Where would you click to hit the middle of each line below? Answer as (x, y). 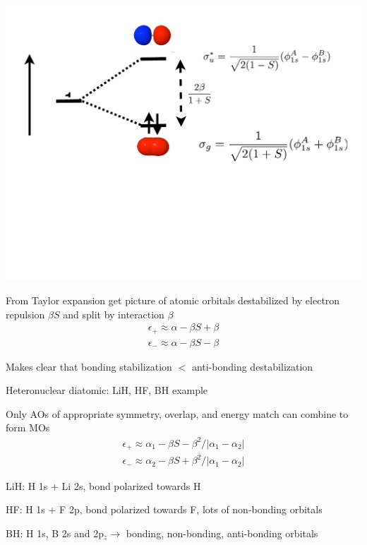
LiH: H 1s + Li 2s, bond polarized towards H (103, 485)
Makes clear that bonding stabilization (89, 366)
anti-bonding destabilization (252, 366)
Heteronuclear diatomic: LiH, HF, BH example (107, 390)
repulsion (25, 314)
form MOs (28, 427)
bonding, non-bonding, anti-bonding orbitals (222, 533)
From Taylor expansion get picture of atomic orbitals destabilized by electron (173, 300)
